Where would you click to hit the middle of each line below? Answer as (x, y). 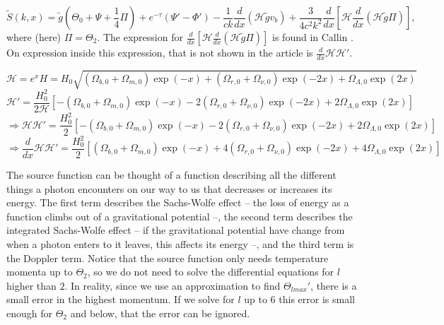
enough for (30, 313)
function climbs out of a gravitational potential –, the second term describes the (180, 216)
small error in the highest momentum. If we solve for (121, 299)
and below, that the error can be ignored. (160, 313)
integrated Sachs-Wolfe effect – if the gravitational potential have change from (176, 230)
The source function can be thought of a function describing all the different (171, 175)
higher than (31, 285)
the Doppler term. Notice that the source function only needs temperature (168, 258)
